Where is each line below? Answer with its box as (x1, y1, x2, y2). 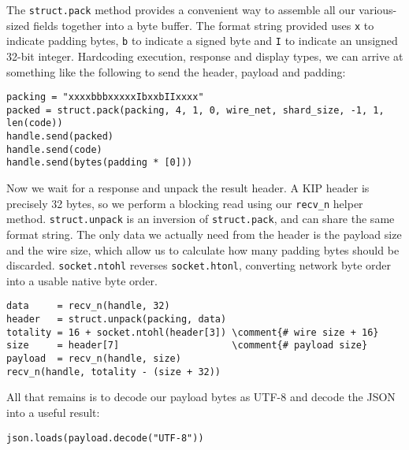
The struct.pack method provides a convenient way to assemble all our (6, 2, 355, 17)
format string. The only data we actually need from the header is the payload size (6, 226, 402, 242)
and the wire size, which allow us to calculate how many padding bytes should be (6, 241, 400, 258)
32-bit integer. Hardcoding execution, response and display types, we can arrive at (6, 47, 403, 64)
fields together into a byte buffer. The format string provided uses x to (33, 17, 374, 33)
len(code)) (6, 117, 63, 129)
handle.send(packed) (6, 131, 114, 143)
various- (359, 2, 397, 17)
